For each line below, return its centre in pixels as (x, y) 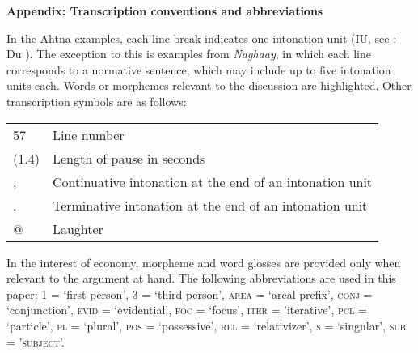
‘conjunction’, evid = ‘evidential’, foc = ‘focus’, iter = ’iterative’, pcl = (187, 310)
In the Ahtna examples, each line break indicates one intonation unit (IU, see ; (202, 38)
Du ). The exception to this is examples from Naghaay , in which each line (189, 54)
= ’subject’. (36, 341)
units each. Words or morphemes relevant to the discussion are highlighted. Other (209, 85)
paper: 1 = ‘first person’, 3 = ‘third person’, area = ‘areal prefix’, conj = (190, 293)
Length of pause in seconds (129, 158)
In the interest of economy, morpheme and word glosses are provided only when (204, 262)
